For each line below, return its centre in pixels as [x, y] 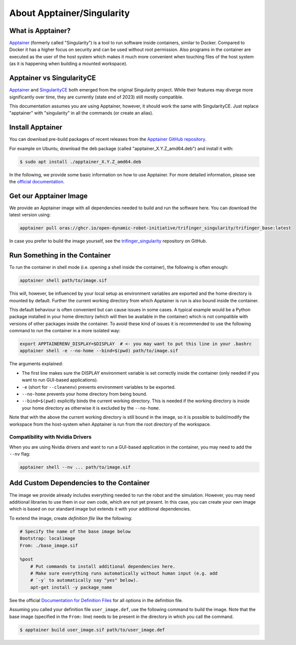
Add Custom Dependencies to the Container [79, 483]
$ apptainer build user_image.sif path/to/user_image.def [92, 630]
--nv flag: [20, 454]
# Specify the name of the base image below [75, 531]
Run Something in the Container [60, 256]
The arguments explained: [36, 364]
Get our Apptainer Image [48, 196]
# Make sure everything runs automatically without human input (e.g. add [124, 574]
